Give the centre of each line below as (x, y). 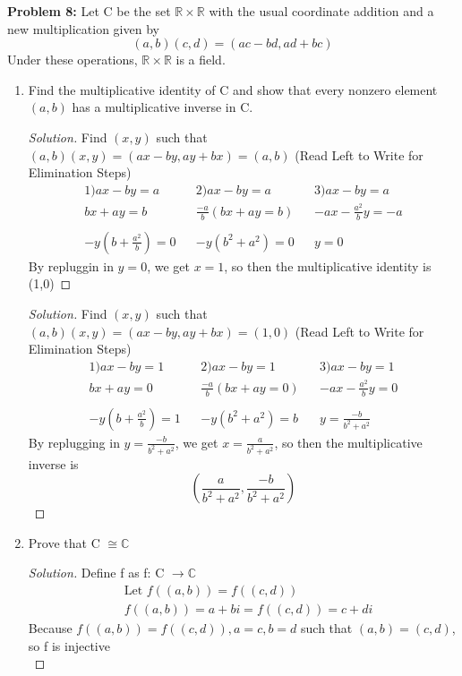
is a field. (201, 60)
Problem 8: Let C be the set (89, 11)
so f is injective (69, 645)
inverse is (53, 463)
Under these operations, (73, 60)
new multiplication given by (83, 28)
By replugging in (74, 442)
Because (50, 628)
